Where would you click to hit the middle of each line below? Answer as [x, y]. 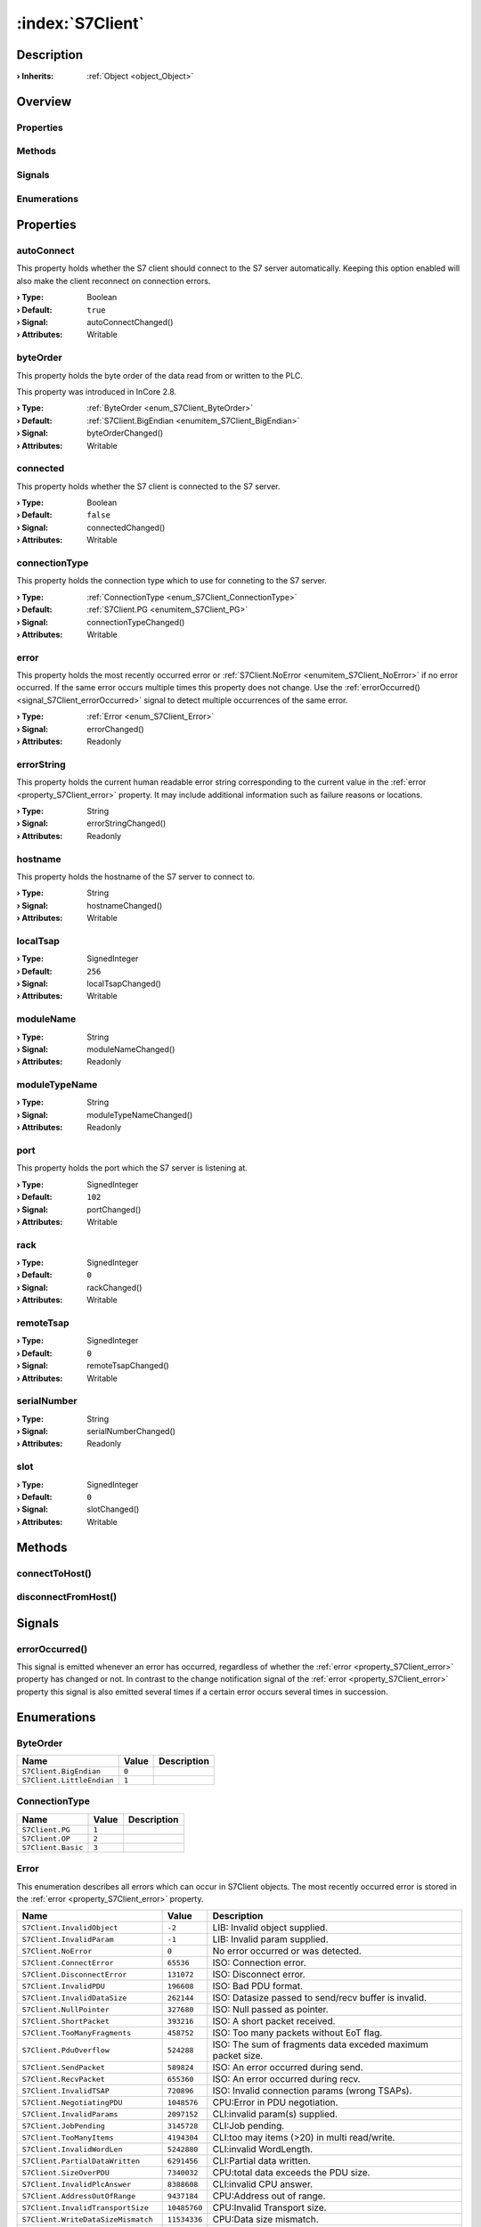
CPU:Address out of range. [269, 2196]
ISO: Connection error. [259, 1962]
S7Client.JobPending [64, 2126]
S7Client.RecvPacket [64, 2079]
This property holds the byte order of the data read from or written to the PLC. [159, 375]
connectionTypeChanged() [136, 622]
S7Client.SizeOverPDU [66, 2172]
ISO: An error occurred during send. [288, 2068]
